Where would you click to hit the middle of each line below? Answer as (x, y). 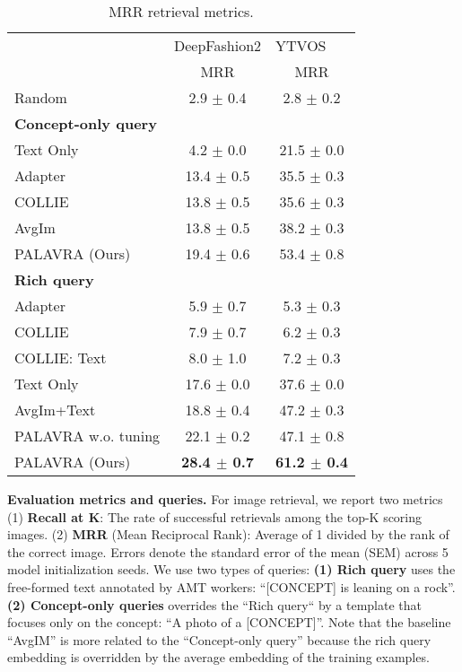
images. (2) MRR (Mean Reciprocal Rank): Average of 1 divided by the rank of (228, 534)
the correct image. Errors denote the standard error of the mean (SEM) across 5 (228, 551)
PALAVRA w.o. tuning (87, 436)
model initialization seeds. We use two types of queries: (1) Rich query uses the (231, 569)
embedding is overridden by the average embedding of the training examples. (218, 657)
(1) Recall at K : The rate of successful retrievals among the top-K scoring (215, 516)
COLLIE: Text (61, 358)
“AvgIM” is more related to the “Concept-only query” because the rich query (219, 639)
